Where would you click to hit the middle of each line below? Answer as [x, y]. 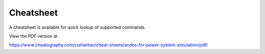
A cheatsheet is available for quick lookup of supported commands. [77, 27]
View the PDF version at [33, 36]
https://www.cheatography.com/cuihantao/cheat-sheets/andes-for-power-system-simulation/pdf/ [108, 45]
